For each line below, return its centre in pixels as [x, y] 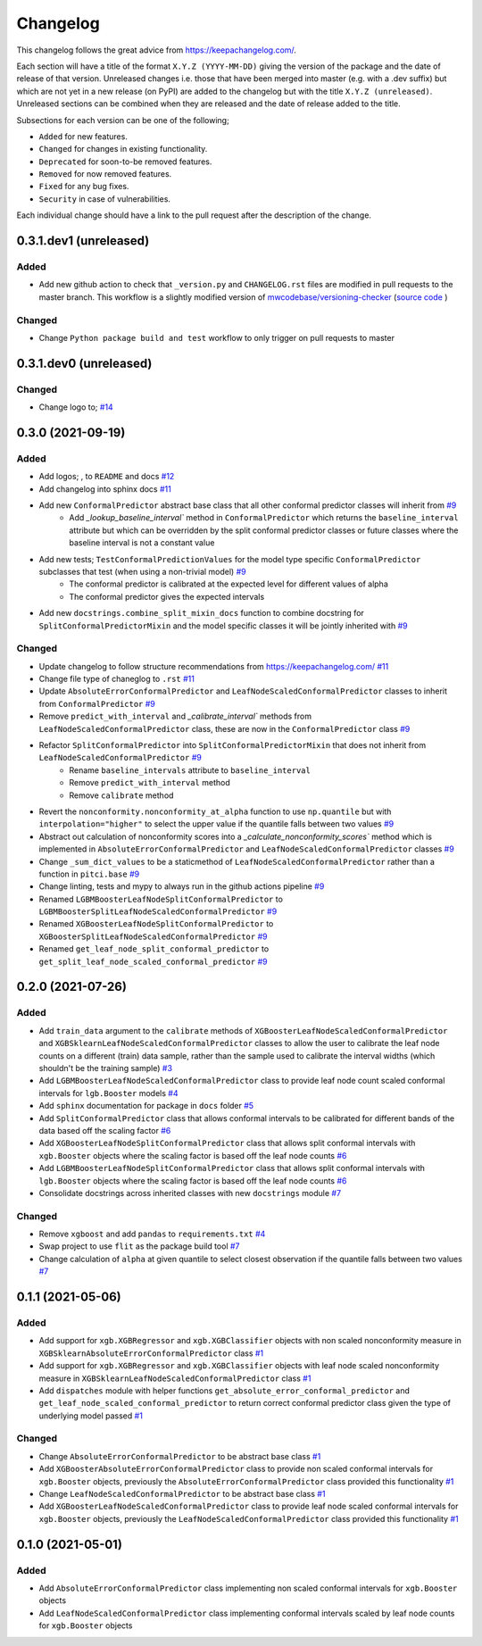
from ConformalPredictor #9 [97, 703]
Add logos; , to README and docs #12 [107, 477]
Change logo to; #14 [76, 407]
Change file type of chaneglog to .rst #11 [117, 679]
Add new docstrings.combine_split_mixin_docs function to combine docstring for [202, 613]
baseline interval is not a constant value [142, 543]
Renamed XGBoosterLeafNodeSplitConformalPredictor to [156, 924]
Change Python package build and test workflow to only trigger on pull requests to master [216, 337]
